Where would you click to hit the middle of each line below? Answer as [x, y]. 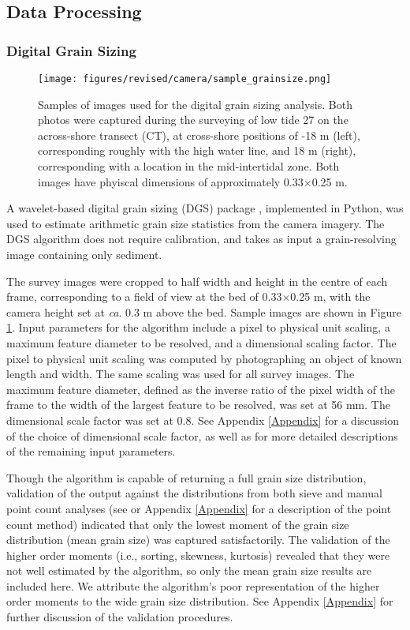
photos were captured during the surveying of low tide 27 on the [193, 120]
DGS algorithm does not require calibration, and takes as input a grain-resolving [201, 239]
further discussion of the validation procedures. [120, 617]
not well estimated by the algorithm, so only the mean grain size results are [189, 570]
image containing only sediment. [84, 254]
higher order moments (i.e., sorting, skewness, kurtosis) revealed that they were [198, 555]
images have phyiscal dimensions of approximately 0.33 [171, 181]
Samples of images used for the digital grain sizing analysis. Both [195, 104]
